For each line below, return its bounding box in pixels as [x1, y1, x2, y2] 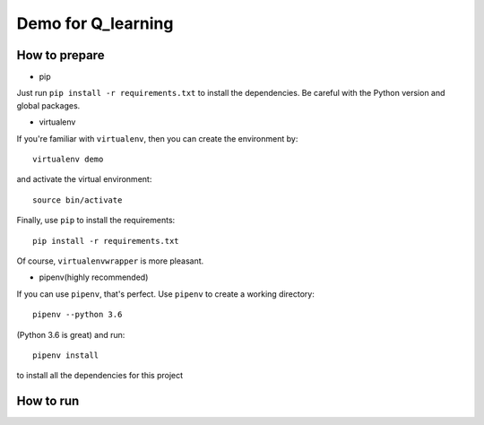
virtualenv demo [32, 154, 104, 165]
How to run [16, 394, 80, 409]
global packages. [16, 100, 81, 111]
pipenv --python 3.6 [32, 309, 123, 320]
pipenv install [32, 350, 99, 360]
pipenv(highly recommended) [39, 272, 149, 282]
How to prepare [16, 48, 105, 63]
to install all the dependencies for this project [16, 370, 184, 381]
